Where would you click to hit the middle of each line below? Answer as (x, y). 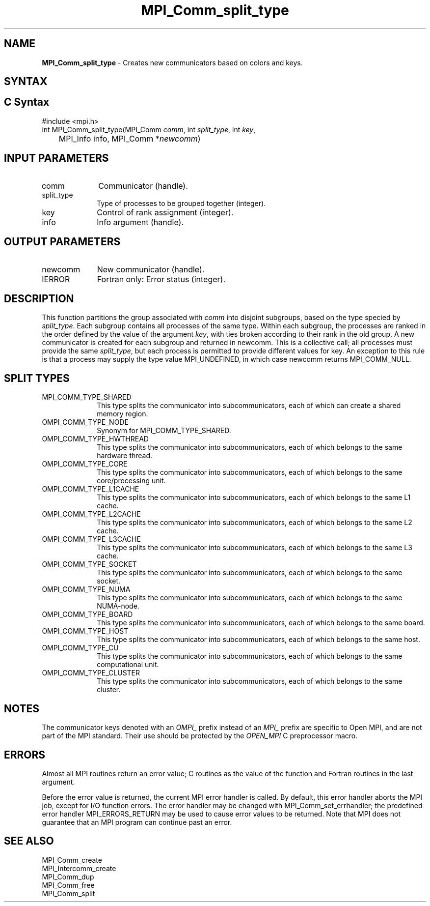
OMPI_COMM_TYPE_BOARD (87, 614)
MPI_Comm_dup (68, 877)
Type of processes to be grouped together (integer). (181, 203)
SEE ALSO (29, 841)
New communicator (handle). (151, 269)
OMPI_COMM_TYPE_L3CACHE (91, 539)
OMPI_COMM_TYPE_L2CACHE (91, 514)
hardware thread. (125, 456)
